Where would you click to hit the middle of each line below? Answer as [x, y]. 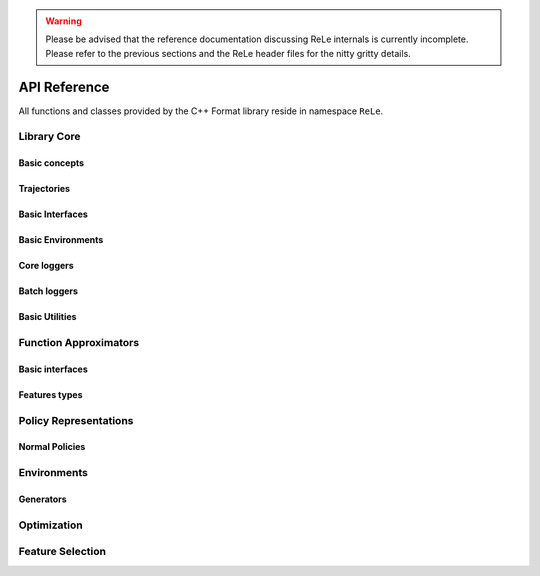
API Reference [64, 86]
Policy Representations [76, 420]
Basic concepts [51, 163]
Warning [63, 21]
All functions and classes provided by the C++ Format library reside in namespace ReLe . [201, 111]
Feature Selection [62, 552]
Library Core [49, 137]
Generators [42, 499]
